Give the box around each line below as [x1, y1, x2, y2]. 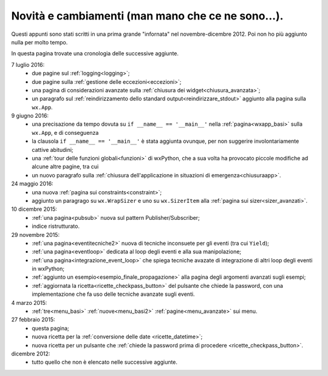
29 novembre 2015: [11, 231, 60, 238]
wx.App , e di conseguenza [32, 129, 99, 136]
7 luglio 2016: [11, 61, 45, 68]
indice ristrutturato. [32, 222, 80, 230]
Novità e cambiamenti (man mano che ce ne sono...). [11, 9, 284, 22]
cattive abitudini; [32, 146, 73, 153]
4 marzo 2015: [11, 299, 47, 306]
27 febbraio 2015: [11, 316, 55, 323]
